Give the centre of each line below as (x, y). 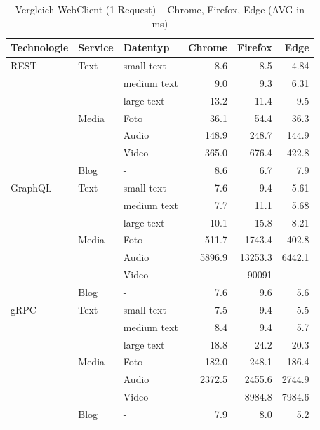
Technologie (40, 47)
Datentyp (146, 47)
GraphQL (31, 187)
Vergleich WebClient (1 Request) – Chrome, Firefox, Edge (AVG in (160, 9)
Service (96, 47)
